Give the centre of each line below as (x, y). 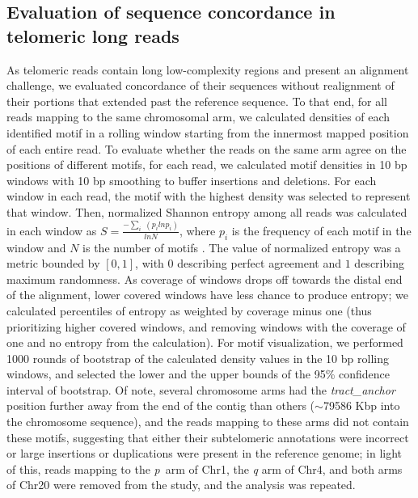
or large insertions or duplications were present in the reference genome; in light (205, 453)
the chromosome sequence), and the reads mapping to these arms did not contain (208, 422)
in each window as (52, 230)
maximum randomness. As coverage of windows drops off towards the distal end (205, 279)
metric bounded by (53, 263)
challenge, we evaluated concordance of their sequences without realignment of (201, 85)
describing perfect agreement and (260, 263)
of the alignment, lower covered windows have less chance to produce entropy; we (207, 295)
